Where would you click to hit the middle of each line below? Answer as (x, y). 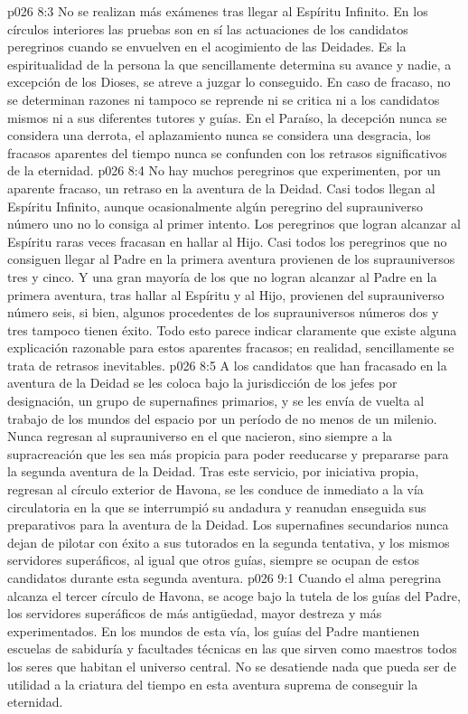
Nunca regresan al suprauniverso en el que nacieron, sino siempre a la (200, 436)
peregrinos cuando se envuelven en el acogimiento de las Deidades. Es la (207, 47)
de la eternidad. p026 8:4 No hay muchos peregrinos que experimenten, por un (224, 170)
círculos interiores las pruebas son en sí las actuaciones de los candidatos (208, 28)
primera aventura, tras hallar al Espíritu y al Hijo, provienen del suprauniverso (226, 294)
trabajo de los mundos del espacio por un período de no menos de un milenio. (222, 418)
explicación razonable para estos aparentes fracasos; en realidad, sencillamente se (231, 348)
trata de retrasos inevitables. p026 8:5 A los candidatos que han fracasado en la (227, 365)
